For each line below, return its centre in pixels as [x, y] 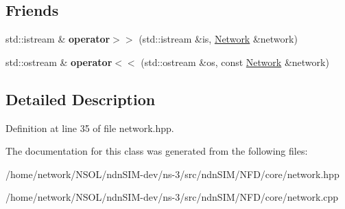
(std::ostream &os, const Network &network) [235, 62]
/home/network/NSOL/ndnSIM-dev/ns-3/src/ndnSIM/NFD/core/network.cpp [172, 197]
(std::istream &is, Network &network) [218, 39]
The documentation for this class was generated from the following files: [157, 151]
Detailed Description [81, 99]
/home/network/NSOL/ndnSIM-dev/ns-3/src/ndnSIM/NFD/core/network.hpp [172, 174]
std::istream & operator [58, 39]
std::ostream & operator [59, 62]
